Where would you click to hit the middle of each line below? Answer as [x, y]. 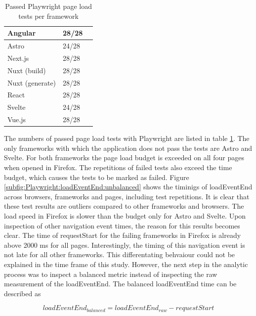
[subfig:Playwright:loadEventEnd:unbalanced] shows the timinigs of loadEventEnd [128, 187]
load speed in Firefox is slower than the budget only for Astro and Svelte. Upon [125, 215]
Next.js [18, 58]
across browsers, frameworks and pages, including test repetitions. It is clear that [127, 196]
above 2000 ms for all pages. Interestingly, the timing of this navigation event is [125, 245]
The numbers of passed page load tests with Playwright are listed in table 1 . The [127, 138]
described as [22, 293]
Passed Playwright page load [48, 6]
